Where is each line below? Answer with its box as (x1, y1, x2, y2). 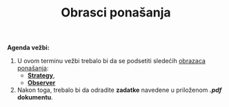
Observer (27, 79, 56, 87)
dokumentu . (17, 93, 53, 102)
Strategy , (27, 71, 55, 80)
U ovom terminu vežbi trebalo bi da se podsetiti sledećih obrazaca (17, 57, 206, 65)
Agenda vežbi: (7, 43, 50, 52)
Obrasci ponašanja (61, 5, 171, 21)
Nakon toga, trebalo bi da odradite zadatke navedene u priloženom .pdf (17, 86, 222, 94)
